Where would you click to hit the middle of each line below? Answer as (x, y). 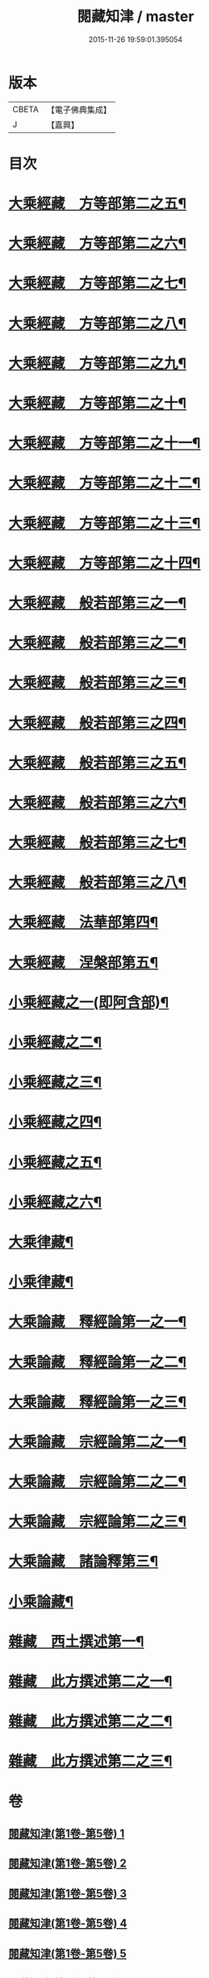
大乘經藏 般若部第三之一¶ (98, 603)
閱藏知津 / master (136, 17)
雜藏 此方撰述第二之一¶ (90, 1681)
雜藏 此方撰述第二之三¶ (90, 1761)
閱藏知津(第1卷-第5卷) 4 (68, 1924)
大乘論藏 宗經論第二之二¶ (98, 1482)
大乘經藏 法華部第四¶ (84, 923)
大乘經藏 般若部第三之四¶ (98, 723)
